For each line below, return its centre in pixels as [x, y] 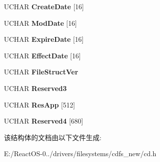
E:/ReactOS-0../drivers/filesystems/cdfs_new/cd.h [80, 153]
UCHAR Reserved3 [35, 88]
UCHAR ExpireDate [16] [44, 39]
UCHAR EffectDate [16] [42, 55]
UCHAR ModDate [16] [40, 23]
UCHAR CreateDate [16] [44, 6]
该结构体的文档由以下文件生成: [53, 137]
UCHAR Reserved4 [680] [44, 121]
